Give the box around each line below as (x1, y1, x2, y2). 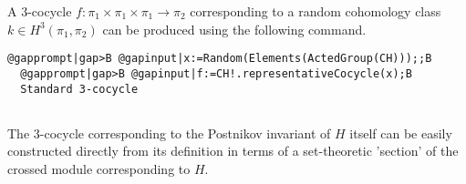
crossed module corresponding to (7, 159, 191, 178)
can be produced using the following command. (102, 19, 367, 38)
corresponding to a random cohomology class (190, 2, 441, 20)
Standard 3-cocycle (20, 82, 139, 96)
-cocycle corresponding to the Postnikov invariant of (39, 123, 331, 142)
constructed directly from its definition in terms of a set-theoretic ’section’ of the (7, 141, 459, 160)
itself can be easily (349, 123, 452, 142)
